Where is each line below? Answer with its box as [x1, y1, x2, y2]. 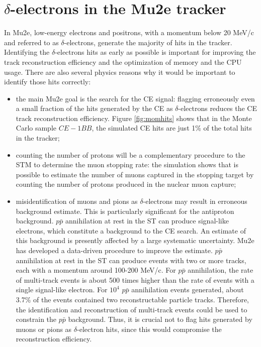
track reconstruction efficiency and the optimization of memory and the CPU [4, 56, 242, 67]
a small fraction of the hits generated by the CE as [16, 103, 173, 113]
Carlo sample [16, 123, 57, 133]
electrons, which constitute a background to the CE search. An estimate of [16, 225, 246, 236]
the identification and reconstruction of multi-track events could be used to [16, 304, 247, 314]
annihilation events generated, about [131, 284, 244, 295]
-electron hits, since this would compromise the [77, 323, 222, 334]
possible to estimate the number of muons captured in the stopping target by [16, 169, 254, 179]
